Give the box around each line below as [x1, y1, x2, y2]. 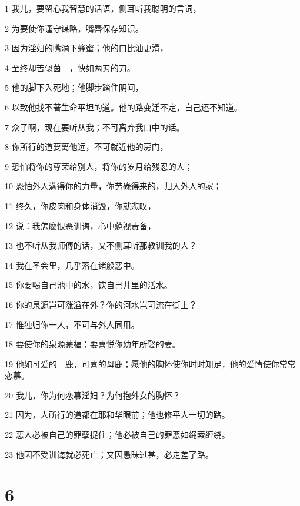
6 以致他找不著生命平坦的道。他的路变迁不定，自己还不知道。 [5, 100, 242, 113]
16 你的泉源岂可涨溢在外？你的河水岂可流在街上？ [5, 298, 197, 310]
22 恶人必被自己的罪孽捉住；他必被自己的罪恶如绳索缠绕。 [5, 428, 230, 441]
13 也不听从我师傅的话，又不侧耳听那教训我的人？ [5, 239, 197, 252]
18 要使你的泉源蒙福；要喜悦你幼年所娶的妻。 [5, 338, 181, 350]
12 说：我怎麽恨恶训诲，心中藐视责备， [5, 219, 156, 232]
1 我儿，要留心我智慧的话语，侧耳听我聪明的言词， [5, 2, 201, 14]
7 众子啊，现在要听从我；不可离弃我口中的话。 [5, 120, 185, 133]
